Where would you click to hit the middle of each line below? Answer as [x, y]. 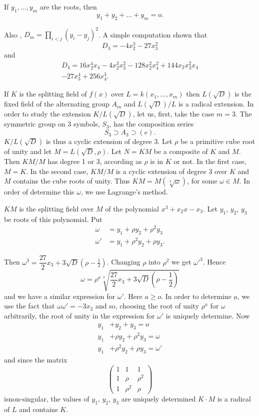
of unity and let [28, 151]
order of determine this [39, 192]
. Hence [214, 262]
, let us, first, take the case [173, 114]
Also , [13, 34]
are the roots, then [68, 6]
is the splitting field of [53, 94]
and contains [38, 409]
